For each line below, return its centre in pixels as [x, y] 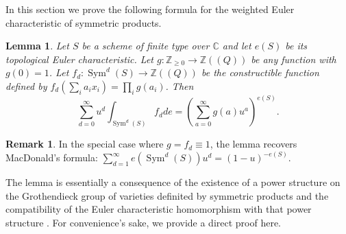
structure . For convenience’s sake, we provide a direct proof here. [144, 223]
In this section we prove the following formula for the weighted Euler [150, 9]
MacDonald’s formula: [52, 157]
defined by [26, 85]
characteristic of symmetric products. [84, 22]
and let [237, 46]
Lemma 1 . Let [37, 46]
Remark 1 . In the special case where [85, 144]
